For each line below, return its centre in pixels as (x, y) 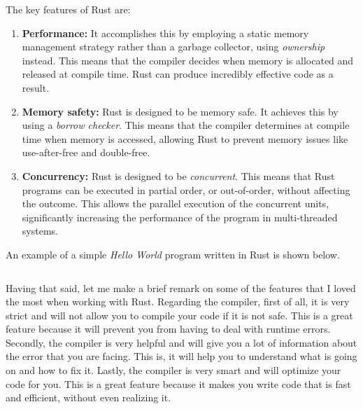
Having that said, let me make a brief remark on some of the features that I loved (181, 287)
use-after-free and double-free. (86, 152)
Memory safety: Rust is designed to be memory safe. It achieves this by (180, 111)
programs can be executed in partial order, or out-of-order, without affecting (186, 189)
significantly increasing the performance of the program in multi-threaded (180, 217)
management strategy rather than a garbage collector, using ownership (173, 47)
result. (36, 87)
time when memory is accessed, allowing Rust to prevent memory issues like (185, 138)
